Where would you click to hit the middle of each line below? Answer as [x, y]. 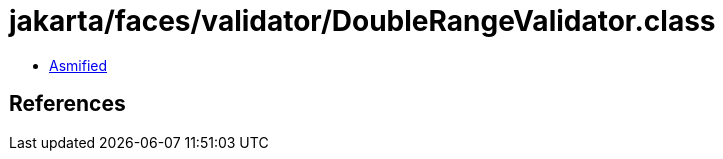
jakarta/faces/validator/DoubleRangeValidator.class [362, 21]
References [67, 104]
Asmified [78, 65]
